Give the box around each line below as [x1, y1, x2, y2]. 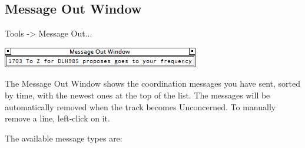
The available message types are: [5, 131, 122, 144]
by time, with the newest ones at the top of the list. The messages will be [5, 88, 270, 101]
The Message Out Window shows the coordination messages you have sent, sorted [5, 77, 300, 90]
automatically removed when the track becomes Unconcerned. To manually [5, 100, 276, 113]
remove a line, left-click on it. [5, 112, 110, 124]
